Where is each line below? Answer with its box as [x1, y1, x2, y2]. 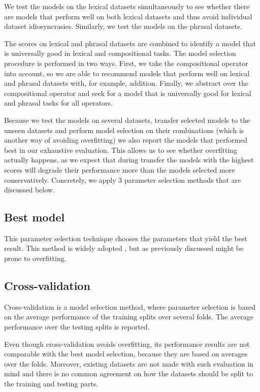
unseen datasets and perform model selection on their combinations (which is [4, 124, 244, 135]
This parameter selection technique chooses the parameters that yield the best [4, 233, 247, 243]
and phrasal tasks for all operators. [4, 97, 113, 108]
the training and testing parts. [4, 378, 99, 389]
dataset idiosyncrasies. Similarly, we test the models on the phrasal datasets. [4, 21, 242, 31]
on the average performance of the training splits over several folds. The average [4, 311, 253, 322]
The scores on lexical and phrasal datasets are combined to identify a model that [4, 38, 256, 48]
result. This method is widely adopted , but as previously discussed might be [4, 243, 244, 253]
